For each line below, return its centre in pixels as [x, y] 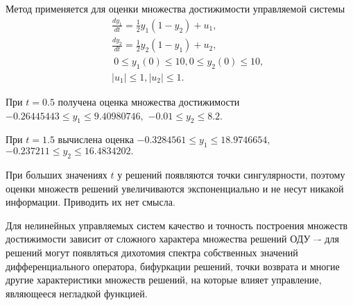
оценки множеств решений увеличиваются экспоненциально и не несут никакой [175, 188]
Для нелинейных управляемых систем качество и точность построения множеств [177, 225]
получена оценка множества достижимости [149, 102]
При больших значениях [57, 175]
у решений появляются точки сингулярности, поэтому [231, 175]
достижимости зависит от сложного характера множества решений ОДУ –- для [172, 239]
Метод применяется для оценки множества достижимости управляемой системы [175, 8]
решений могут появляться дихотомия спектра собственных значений [152, 252]
